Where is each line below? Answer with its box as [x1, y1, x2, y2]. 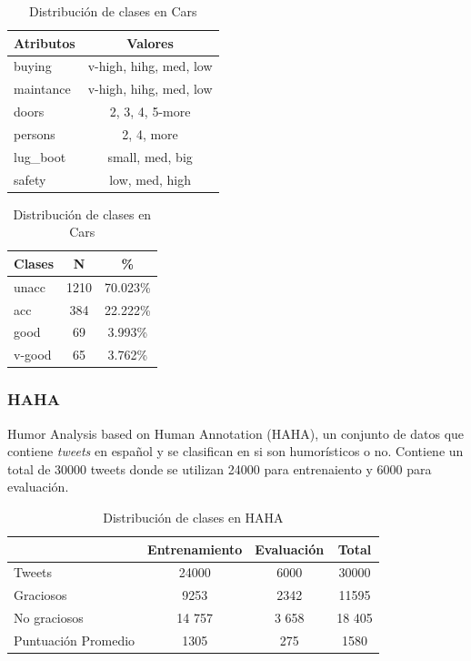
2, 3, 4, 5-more [109, 102, 191, 121]
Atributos [14, 33, 75, 52]
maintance [14, 79, 71, 98]
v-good [14, 345, 52, 364]
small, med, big [107, 147, 193, 166]
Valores [126, 33, 174, 52]
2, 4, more [122, 124, 178, 143]
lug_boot [14, 147, 66, 166]
